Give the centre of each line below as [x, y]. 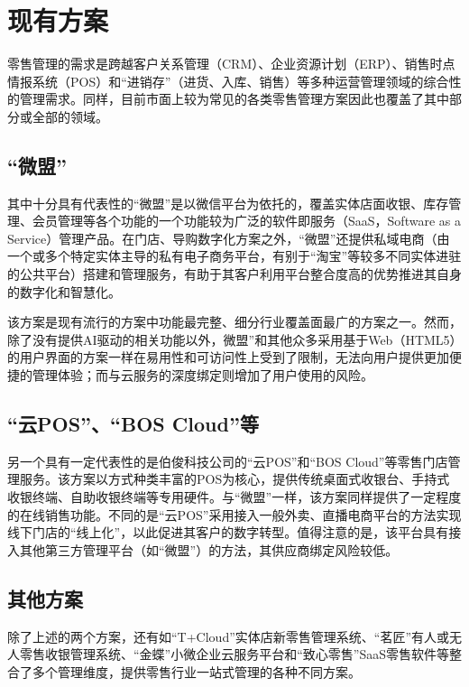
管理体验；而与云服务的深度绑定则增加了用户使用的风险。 [202, 375]
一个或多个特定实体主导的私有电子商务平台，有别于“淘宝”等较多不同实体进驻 [234, 256]
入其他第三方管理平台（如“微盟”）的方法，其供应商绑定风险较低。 [203, 549]
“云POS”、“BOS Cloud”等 [133, 424]
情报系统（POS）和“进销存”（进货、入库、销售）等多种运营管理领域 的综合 [228, 81]
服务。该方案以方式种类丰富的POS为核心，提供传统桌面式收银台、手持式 [234, 479]
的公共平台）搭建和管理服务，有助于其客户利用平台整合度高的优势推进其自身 [234, 274]
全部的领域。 [70, 116]
